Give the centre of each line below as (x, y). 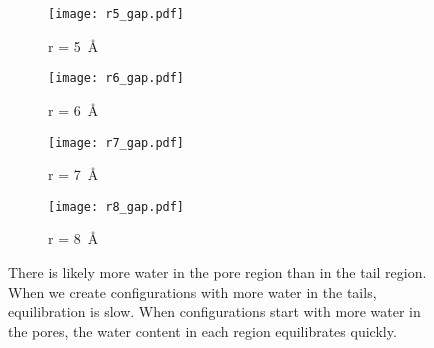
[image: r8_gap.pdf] (116, 206)
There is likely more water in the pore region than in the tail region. (217, 272)
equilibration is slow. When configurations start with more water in (214, 311)
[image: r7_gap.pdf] (116, 142)
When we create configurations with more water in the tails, (192, 291)
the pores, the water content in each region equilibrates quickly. (202, 330)
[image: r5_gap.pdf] (116, 14)
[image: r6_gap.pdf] (116, 78)
